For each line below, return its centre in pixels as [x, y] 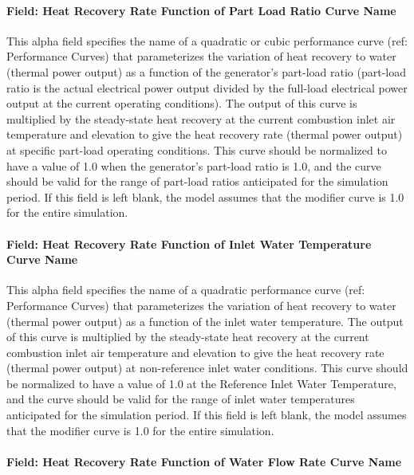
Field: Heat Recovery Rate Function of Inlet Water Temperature [189, 243]
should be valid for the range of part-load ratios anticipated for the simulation [197, 181]
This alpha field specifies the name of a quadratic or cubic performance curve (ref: [207, 40]
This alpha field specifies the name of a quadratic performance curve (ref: [186, 290]
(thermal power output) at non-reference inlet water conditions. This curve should [207, 368]
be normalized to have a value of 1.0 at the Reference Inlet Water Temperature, [201, 383]
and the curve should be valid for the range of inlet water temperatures [181, 399]
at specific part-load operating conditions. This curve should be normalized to [197, 149]
